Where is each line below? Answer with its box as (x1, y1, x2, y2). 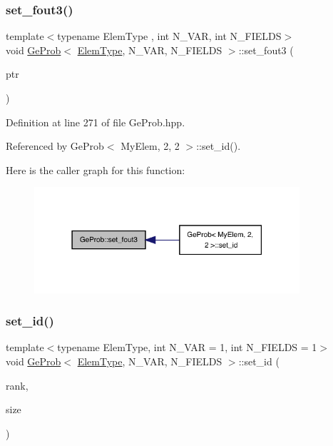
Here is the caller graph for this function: (6, 162, 185, 177)
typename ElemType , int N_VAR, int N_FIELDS (57, 29, 282, 44)
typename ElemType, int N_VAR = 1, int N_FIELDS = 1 (57, 340, 317, 355)
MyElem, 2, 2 (121, 138, 180, 153)
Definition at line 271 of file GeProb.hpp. (6, 114, 185, 129)
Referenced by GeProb (6, 138, 104, 153)
